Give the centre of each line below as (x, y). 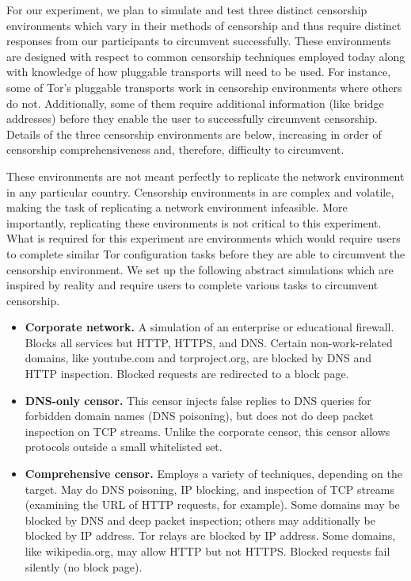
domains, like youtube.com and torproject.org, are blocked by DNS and (198, 358)
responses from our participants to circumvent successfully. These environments (199, 41)
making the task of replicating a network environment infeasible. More (177, 207)
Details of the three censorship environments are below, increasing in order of (194, 134)
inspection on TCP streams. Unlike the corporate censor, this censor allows (207, 431)
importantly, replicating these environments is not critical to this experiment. (194, 222)
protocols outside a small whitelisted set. (124, 447)
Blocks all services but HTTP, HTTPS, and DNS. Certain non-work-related (209, 342)
